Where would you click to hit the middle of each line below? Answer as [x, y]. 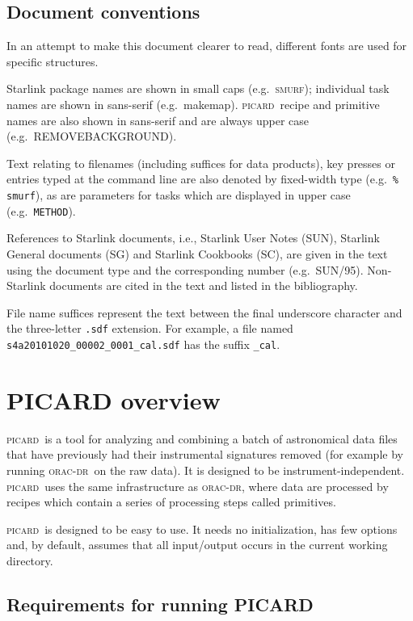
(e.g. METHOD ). [41, 210]
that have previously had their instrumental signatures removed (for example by [205, 454]
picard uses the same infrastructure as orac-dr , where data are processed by [198, 486]
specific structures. [53, 61]
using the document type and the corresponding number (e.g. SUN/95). [185, 269]
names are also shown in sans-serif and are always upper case [158, 120]
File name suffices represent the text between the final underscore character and [204, 312]
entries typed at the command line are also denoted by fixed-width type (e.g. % [202, 179]
